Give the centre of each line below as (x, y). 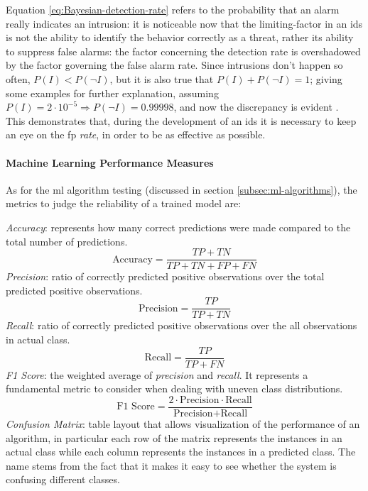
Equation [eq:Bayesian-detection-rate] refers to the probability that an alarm (173, 9)
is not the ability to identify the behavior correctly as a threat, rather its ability (180, 37)
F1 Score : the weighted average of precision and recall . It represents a (157, 374)
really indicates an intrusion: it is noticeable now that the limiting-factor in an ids (184, 23)
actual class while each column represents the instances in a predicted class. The (181, 452)
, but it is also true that (162, 78)
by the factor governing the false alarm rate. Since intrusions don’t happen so (174, 65)
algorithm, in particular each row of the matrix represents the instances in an (174, 437)
